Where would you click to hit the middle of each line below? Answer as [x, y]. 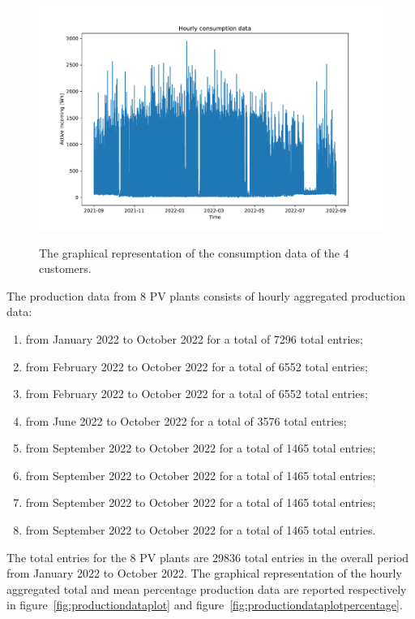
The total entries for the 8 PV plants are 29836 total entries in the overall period [208, 557]
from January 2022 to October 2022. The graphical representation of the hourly [204, 573]
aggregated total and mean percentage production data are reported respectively [207, 589]
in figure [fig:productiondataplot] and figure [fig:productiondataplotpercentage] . [205, 605]
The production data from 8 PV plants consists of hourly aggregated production [206, 295]
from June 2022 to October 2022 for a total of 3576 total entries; [186, 420]
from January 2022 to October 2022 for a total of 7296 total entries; [194, 338]
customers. [65, 268]
